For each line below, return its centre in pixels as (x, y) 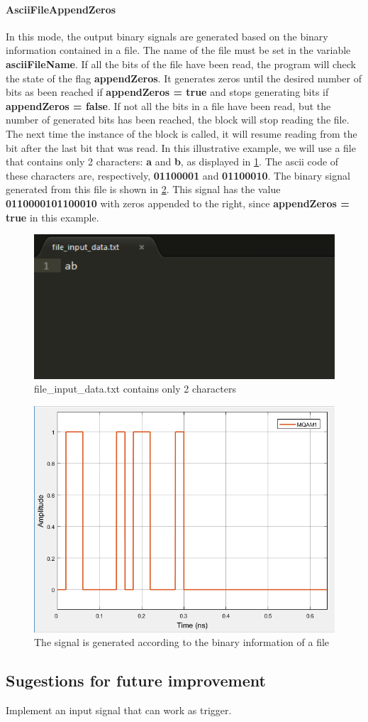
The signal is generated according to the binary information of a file (182, 642)
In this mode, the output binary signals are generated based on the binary (167, 36)
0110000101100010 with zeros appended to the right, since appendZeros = (178, 203)
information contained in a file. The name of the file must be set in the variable (178, 50)
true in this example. (52, 217)
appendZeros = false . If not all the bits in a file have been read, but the (168, 105)
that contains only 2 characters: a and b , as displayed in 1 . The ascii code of (172, 162)
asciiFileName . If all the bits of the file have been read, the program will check (181, 64)
